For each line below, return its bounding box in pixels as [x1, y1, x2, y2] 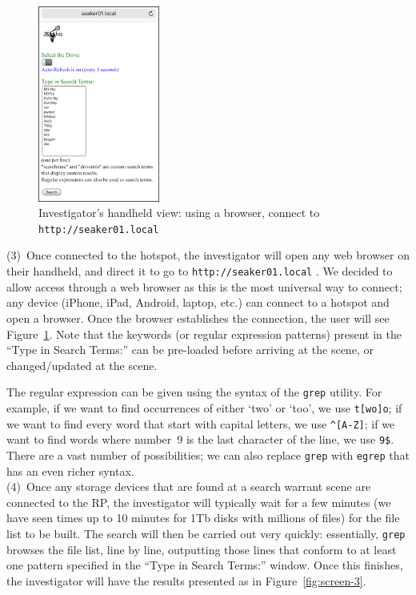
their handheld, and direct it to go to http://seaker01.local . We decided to [6, 263, 393, 279]
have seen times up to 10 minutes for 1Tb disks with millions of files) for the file [6, 509, 400, 526]
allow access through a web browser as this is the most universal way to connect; [6, 278, 402, 295]
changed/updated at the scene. [6, 356, 158, 373]
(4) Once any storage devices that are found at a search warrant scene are [6, 478, 371, 495]
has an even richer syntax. [6, 462, 134, 479]
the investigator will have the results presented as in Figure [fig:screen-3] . [6, 572, 366, 589]
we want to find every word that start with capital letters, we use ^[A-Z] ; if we [6, 415, 395, 432]
